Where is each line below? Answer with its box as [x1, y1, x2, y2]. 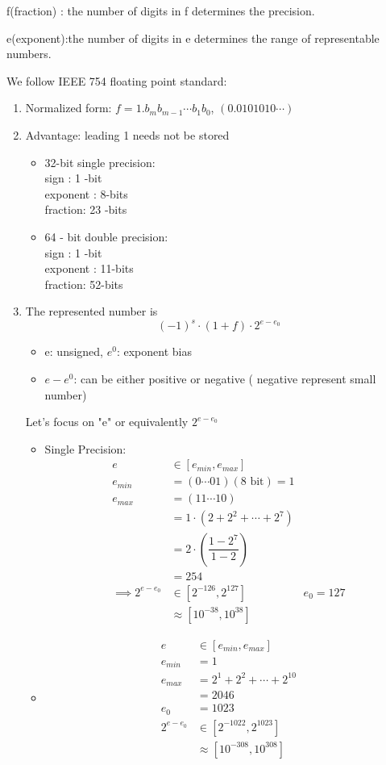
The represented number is [25, 303, 158, 320]
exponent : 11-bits [44, 260, 134, 277]
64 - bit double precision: [44, 228, 168, 245]
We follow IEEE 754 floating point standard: [6, 72, 227, 89]
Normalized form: [25, 99, 112, 116]
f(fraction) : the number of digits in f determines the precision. [6, 2, 315, 19]
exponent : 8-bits [44, 185, 128, 202]
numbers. [6, 45, 52, 62]
